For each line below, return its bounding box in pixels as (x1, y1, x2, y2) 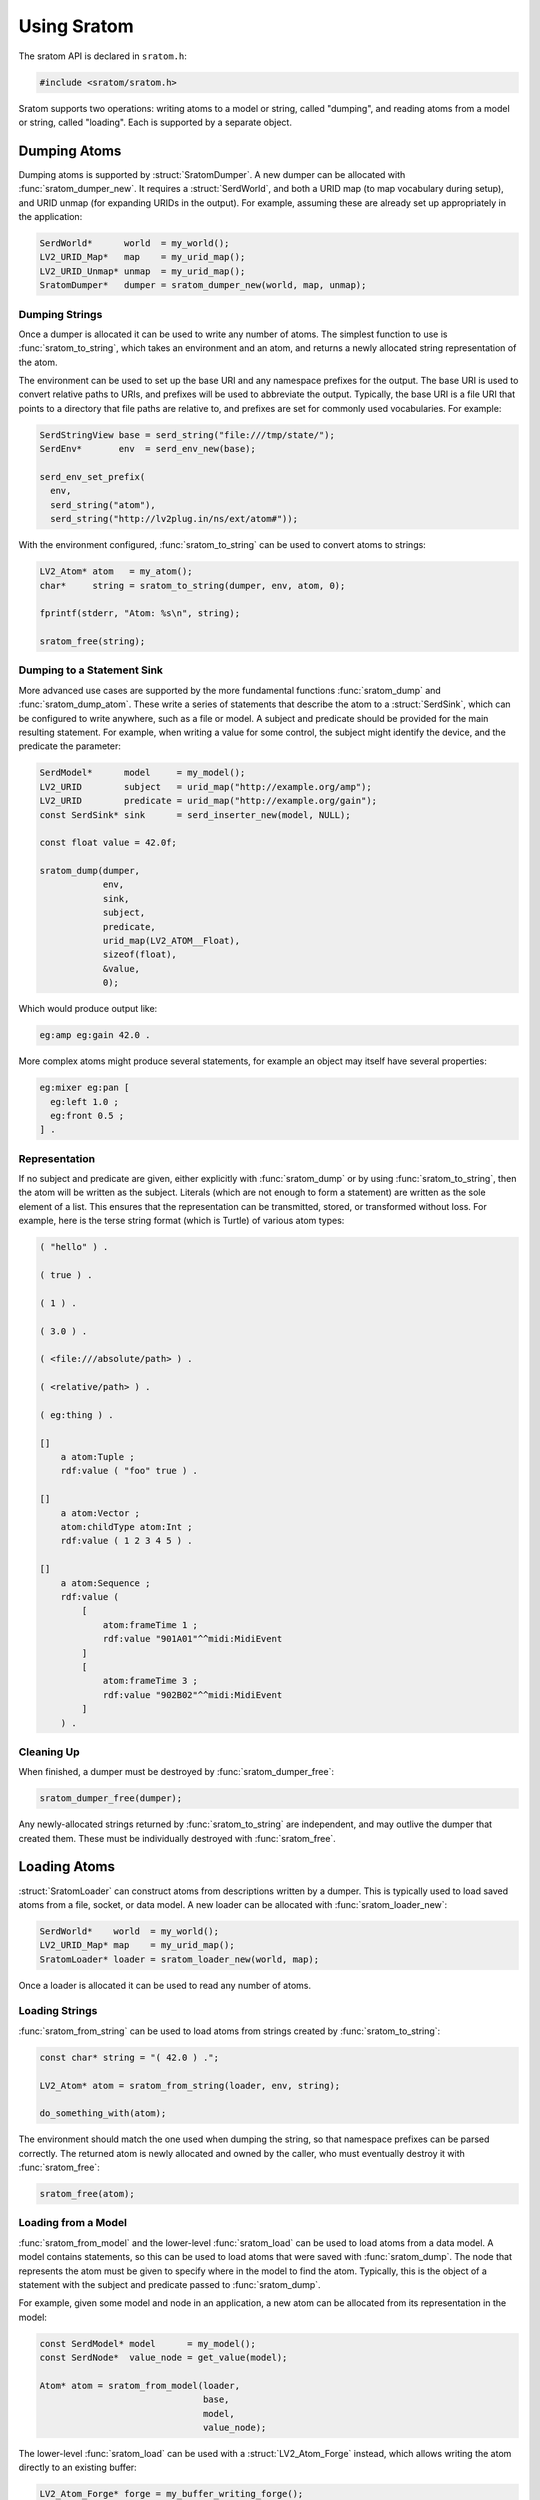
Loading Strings (18, 2004, 98, 2018)
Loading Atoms (18, 1858, 115, 1875)
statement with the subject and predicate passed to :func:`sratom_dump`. (18, 2278, 321, 2290)
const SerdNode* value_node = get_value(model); (39, 2352, 288, 2364)
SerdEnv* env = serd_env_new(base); (39, 443, 257, 455)
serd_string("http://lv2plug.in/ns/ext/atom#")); (50, 513, 299, 525)
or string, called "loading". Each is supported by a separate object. (18, 116, 292, 128)
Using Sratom (18, 15, 134, 37)
